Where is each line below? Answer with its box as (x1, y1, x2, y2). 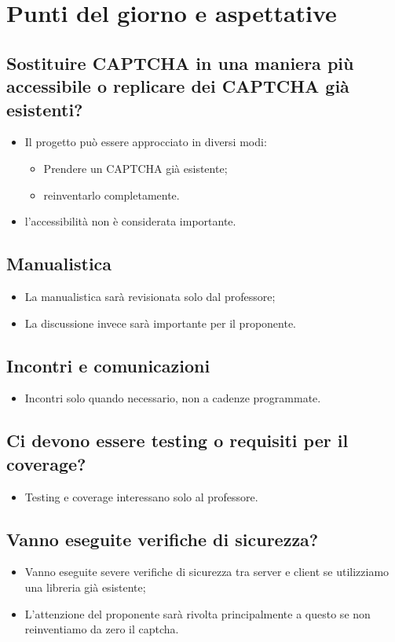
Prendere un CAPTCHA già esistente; (43, 160, 228, 176)
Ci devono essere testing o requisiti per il (6, 428, 349, 453)
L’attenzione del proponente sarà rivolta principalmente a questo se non (24, 605, 371, 622)
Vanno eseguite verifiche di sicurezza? (6, 526, 319, 551)
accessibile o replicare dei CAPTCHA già (6, 74, 349, 98)
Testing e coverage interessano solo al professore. (24, 488, 258, 504)
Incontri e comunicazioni (6, 353, 210, 377)
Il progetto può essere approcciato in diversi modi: (24, 134, 267, 150)
